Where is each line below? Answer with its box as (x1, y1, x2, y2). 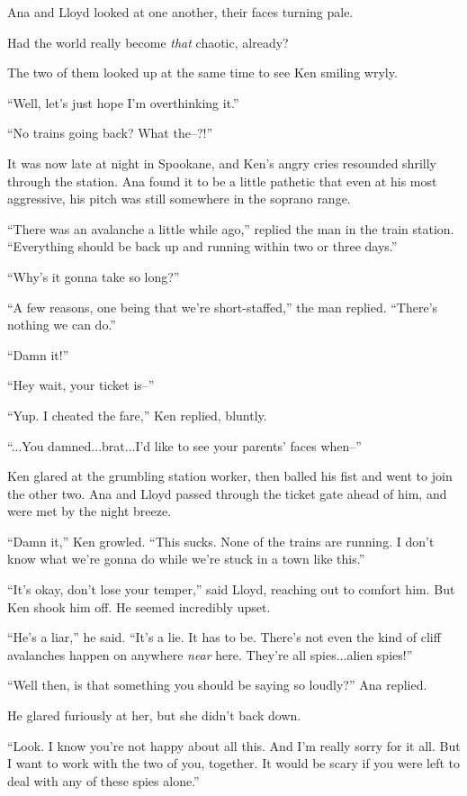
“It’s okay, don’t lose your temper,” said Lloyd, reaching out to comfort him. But (7, 580, 455, 599)
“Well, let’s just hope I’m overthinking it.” (7, 93, 239, 112)
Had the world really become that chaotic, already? (7, 32, 289, 51)
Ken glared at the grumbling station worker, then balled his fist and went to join (7, 466, 453, 485)
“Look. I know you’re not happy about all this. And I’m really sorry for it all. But (7, 736, 461, 755)
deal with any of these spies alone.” (7, 771, 200, 790)
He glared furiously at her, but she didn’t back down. (7, 706, 301, 725)
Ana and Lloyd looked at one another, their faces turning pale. (7, 3, 354, 21)
